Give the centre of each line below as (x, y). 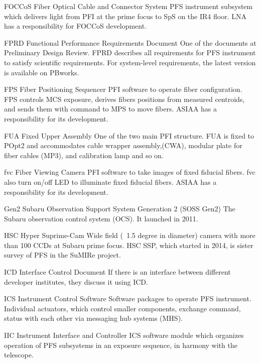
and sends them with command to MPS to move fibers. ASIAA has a (111, 109)
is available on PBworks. (42, 72)
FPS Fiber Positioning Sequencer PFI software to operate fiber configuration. (123, 89)
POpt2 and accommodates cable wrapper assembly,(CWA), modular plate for (123, 145)
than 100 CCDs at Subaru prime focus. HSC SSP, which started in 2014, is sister (129, 245)
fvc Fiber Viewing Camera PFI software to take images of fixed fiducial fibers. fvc (130, 172)
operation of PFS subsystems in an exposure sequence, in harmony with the (121, 345)
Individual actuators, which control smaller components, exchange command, (122, 308)
